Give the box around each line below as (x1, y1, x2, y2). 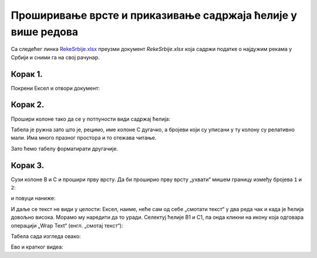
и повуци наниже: (11, 195, 56, 202)
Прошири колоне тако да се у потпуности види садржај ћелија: (11, 115, 170, 123)
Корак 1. (11, 69, 43, 79)
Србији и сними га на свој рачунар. (11, 53, 100, 61)
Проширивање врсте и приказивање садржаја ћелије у (11, 9, 298, 22)
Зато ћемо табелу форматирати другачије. (11, 145, 119, 152)
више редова (11, 25, 79, 38)
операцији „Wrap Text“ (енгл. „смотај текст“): (11, 222, 123, 229)
